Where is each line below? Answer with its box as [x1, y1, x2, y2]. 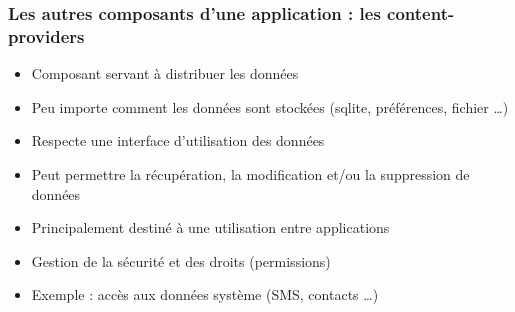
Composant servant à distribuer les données [31, 63, 299, 84]
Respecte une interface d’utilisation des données [31, 130, 325, 151]
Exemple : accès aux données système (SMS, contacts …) [31, 284, 379, 305]
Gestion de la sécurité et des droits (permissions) [31, 250, 331, 271]
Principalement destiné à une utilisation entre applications [31, 217, 390, 238]
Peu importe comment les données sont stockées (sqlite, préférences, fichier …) [31, 96, 509, 117]
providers [8, 23, 85, 48]
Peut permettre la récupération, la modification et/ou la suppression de [31, 163, 470, 184]
